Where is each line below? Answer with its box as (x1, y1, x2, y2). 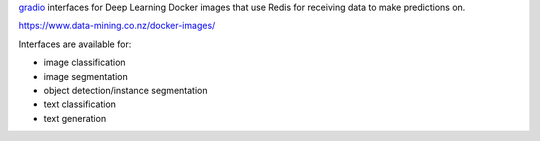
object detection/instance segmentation (43, 84, 208, 96)
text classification (43, 98, 117, 110)
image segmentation (43, 70, 129, 82)
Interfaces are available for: (18, 38, 132, 50)
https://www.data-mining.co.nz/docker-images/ (18, 20, 216, 32)
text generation (43, 112, 107, 124)
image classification (43, 56, 126, 69)
